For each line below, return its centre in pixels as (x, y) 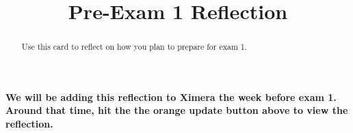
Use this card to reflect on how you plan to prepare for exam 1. (134, 47)
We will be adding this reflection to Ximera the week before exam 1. (171, 97)
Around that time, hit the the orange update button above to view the (177, 110)
